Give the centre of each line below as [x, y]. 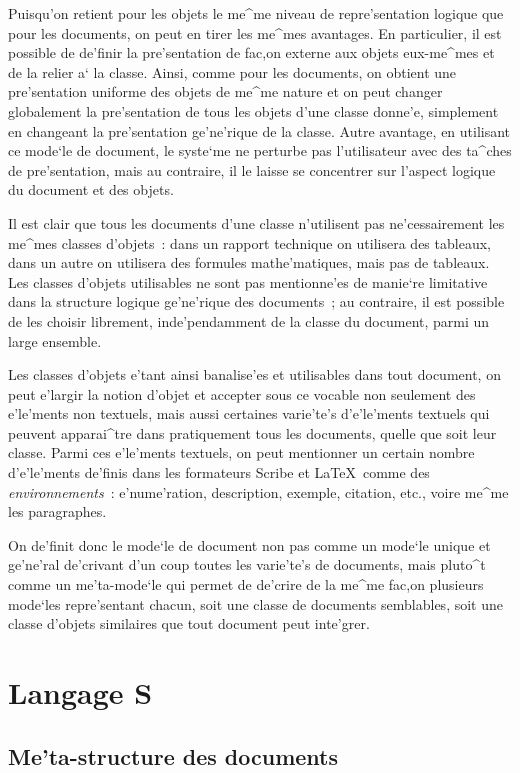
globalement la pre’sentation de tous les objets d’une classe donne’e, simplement [253, 110]
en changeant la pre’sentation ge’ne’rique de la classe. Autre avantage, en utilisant [259, 130]
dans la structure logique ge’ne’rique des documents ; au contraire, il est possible [256, 301]
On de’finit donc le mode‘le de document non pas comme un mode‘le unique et [249, 544]
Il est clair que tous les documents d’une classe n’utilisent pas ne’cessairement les [256, 222]
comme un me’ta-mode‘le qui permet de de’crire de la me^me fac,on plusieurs [246, 584]
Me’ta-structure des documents [173, 755]
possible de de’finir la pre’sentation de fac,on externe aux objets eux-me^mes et [251, 52]
